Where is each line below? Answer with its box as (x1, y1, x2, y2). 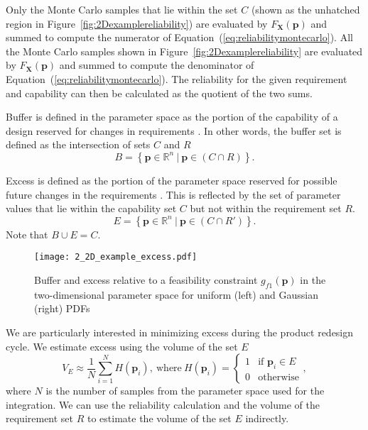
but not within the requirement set (190, 201, 342, 216)
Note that (6, 226, 48, 241)
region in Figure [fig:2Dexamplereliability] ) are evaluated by (6, 16, 268, 31)
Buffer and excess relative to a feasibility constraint (34, 272, 258, 287)
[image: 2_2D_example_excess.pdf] (34, 252, 197, 263)
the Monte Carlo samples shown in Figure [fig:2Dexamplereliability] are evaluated (6, 43, 363, 58)
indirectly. (245, 411, 289, 426)
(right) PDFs (34, 301, 90, 316)
